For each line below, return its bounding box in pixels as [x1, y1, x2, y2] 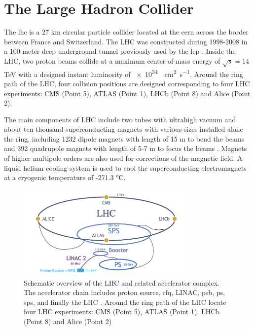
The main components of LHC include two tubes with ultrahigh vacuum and [4, 114, 236, 124]
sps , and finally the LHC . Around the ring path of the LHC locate [24, 296, 226, 307]
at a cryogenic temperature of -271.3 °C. [4, 172, 126, 183]
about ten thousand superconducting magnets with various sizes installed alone [4, 124, 243, 134]
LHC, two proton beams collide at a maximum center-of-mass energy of [4, 55, 220, 66]
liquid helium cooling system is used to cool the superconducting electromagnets [4, 162, 247, 173]
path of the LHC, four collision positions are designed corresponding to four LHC [4, 78, 250, 88]
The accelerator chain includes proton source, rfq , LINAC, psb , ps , [24, 287, 225, 297]
